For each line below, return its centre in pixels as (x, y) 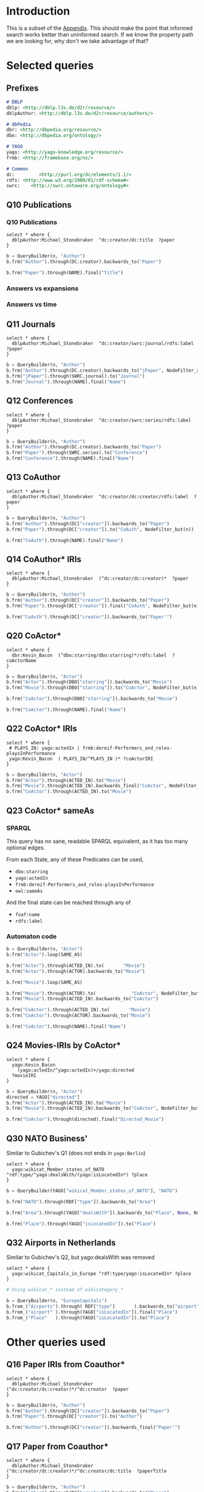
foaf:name (28, 915)
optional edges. (26, 848)
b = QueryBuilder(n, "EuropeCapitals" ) (57, 1301)
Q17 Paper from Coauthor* (57, 1446)
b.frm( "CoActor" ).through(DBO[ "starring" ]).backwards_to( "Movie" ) (92, 699)
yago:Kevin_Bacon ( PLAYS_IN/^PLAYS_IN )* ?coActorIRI (81, 759)
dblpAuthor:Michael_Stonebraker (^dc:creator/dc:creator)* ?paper (100, 579)
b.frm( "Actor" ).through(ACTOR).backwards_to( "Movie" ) (76, 971)
